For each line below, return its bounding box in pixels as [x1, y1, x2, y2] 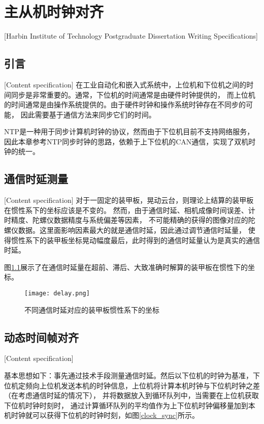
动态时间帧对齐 [4, 329, 79, 345]
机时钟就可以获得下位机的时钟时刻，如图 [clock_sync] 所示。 [4, 410, 199, 420]
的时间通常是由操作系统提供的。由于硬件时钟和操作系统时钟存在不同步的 [4, 99, 246, 110]
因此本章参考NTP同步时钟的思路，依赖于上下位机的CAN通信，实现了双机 [4, 136, 249, 146]
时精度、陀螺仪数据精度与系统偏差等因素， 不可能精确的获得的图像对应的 [4, 215, 248, 225]
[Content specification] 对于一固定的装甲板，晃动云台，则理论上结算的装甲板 [4, 195, 254, 205]
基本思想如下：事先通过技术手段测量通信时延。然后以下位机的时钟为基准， [4, 370, 253, 381]
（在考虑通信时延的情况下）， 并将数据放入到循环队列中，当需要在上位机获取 [4, 390, 259, 401]
